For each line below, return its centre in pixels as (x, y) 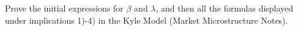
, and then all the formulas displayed (225, 8)
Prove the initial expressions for (64, 8)
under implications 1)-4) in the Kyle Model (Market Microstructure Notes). (147, 20)
